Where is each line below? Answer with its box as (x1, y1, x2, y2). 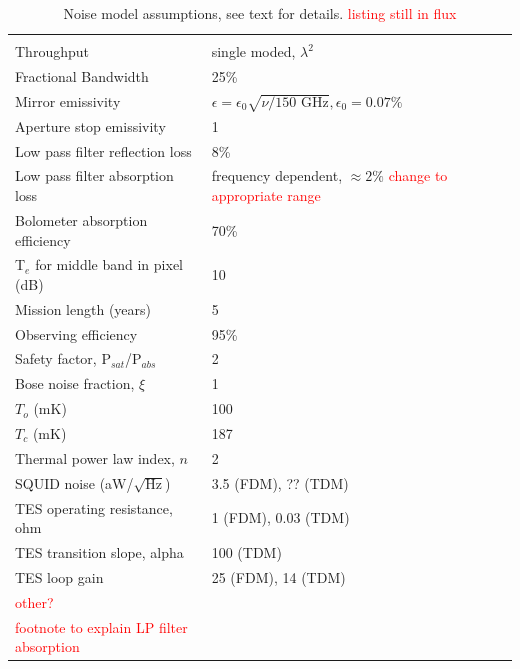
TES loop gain (15, 566, 104, 587)
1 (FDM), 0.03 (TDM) (211, 507, 350, 528)
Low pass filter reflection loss (15, 140, 192, 161)
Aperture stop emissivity (15, 115, 166, 136)
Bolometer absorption (15, 209, 148, 230)
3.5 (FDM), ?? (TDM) (211, 472, 349, 493)
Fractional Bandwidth (15, 65, 149, 86)
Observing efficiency (15, 323, 138, 344)
